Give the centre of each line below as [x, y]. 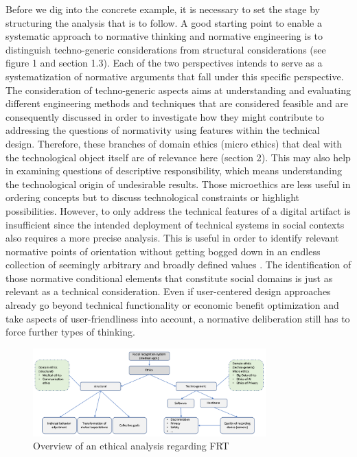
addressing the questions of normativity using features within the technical [163, 130]
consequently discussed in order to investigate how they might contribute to [165, 116]
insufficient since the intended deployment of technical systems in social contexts [175, 224]
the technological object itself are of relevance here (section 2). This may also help [178, 157]
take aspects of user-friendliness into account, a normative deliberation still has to [178, 318]
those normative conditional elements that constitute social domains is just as [169, 278]
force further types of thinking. [70, 332]
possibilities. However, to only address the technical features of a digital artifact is [178, 210]
